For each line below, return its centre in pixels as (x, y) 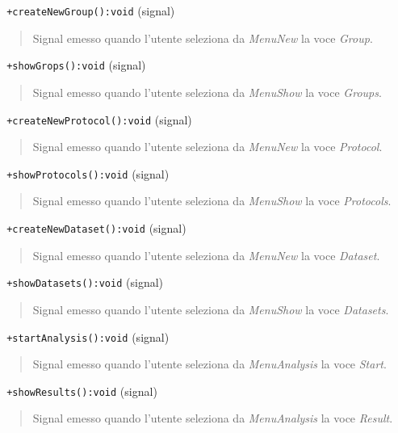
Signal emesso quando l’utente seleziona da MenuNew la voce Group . (203, 38)
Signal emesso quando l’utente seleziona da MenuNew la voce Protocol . (207, 147)
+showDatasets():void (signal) (85, 282)
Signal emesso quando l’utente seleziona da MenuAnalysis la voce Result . (213, 418)
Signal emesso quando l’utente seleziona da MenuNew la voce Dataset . (206, 255)
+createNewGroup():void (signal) (91, 11)
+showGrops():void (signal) (76, 65)
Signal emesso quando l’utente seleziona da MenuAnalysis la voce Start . (209, 364)
